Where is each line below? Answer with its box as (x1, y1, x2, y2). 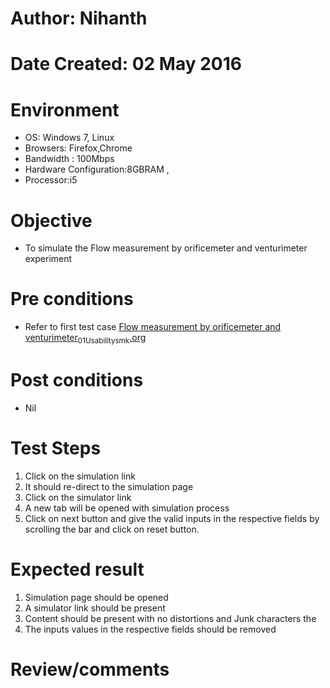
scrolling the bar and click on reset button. (24, 523, 200, 535)
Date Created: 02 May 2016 (10, 53, 242, 76)
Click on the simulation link (24, 470, 136, 482)
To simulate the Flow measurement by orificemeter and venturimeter (24, 242, 308, 254)
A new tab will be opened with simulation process (24, 502, 230, 514)
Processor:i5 (24, 174, 78, 186)
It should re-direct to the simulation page (24, 480, 194, 492)
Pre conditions (10, 288, 134, 311)
